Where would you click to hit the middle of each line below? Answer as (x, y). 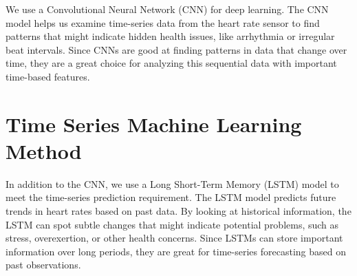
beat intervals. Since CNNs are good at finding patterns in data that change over (176, 49)
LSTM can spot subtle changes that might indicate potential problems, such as (172, 224)
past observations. (43, 265)
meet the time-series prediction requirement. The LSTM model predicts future (171, 197)
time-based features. (48, 76)
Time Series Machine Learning (154, 124)
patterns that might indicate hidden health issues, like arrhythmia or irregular (170, 36)
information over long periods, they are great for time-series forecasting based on (176, 251)
